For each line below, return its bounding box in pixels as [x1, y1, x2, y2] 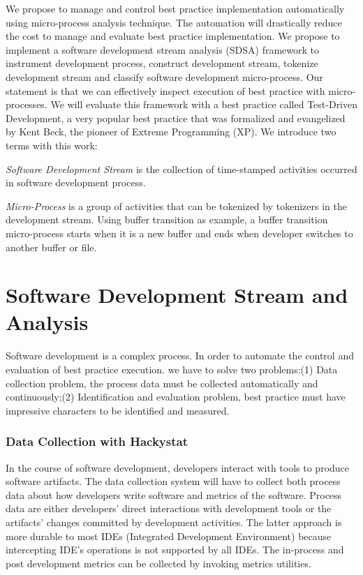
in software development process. [6, 175, 146, 190]
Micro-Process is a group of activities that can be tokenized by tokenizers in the [6, 198, 347, 213]
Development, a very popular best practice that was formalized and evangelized [6, 110, 346, 125]
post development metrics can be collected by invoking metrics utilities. [6, 555, 311, 570]
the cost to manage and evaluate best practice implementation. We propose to [6, 29, 340, 43]
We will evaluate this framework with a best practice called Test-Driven [50, 97, 358, 112]
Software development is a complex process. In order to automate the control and [6, 348, 354, 363]
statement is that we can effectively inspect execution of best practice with [6, 83, 325, 98]
